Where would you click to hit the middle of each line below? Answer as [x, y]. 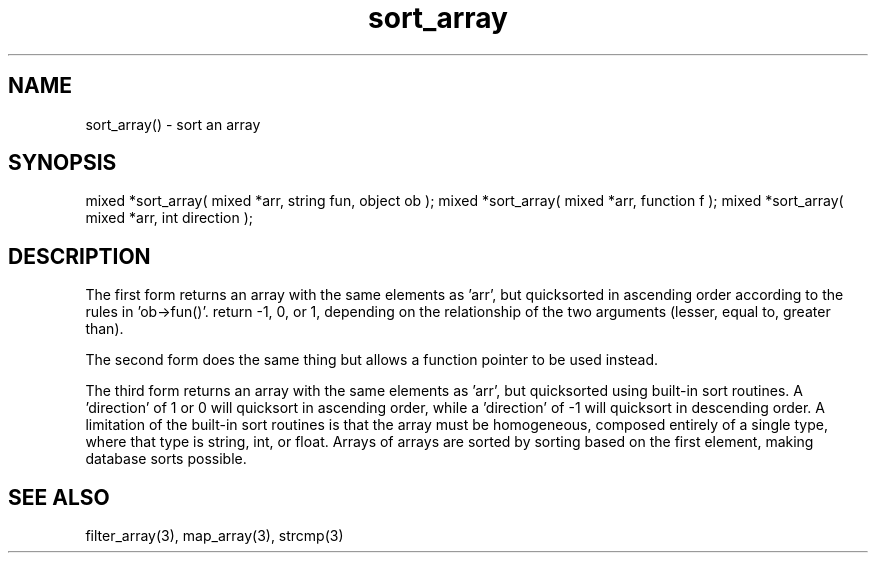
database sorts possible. [166, 459]
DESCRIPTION [79, 256]
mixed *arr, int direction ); [169, 218]
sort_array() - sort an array [173, 124]
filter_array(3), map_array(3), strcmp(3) [214, 536]
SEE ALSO [59, 497]
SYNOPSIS [62, 163]
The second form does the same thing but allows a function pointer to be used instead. [371, 360]
